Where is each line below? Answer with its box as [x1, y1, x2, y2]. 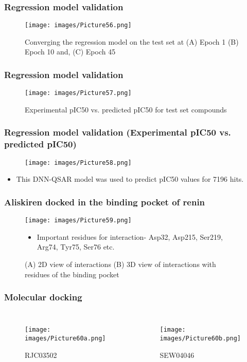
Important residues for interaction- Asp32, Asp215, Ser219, [37, 231, 223, 242]
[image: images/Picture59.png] [25, 217, 132, 224]
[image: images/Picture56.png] [25, 22, 132, 29]
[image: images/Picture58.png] [25, 159, 132, 166]
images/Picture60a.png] [25, 335, 106, 342]
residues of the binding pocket [25, 269, 119, 279]
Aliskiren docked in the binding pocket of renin [4, 195, 205, 208]
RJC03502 [25, 349, 57, 360]
